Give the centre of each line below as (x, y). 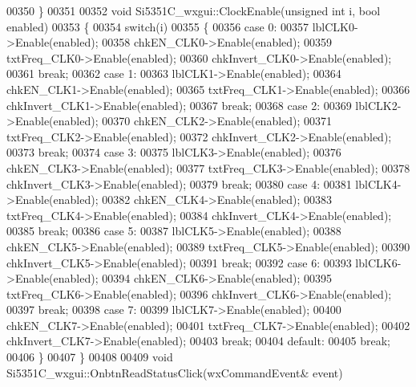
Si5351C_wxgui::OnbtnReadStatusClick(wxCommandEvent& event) (175, 372)
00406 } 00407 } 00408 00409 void (90, 357)
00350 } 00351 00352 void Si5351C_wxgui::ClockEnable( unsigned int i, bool (194, 10)
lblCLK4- (378, 183)
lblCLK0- (335, 26)
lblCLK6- (378, 262)
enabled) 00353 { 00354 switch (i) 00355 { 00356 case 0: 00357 (158, 26)
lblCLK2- (378, 105)
